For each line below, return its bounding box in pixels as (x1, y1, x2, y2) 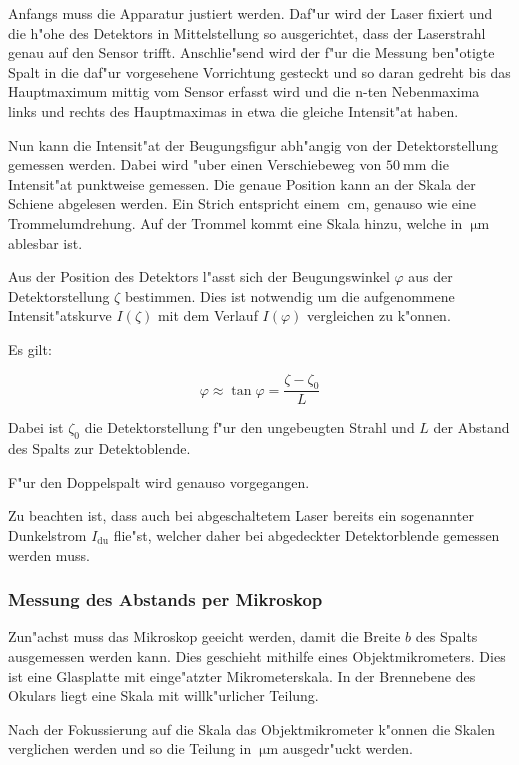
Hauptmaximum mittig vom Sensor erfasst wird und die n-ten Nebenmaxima (8, 81, 480, 102)
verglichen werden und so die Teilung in (8, 738, 252, 759)
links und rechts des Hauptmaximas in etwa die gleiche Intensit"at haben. (8, 100, 459, 121)
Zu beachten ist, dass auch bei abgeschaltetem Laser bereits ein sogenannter (8, 505, 474, 526)
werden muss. (8, 544, 90, 565)
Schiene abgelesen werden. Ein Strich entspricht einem (8, 193, 340, 214)
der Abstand (433, 417, 510, 438)
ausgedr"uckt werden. (282, 738, 413, 759)
